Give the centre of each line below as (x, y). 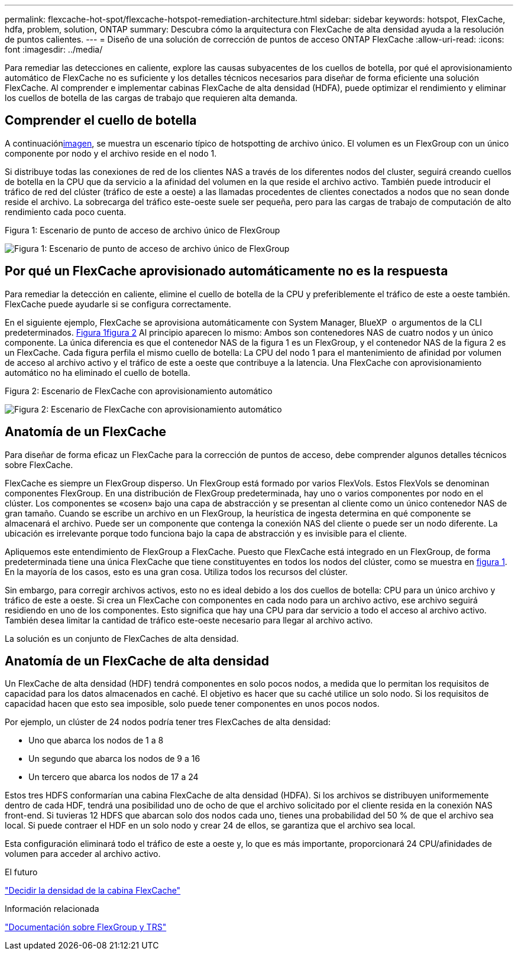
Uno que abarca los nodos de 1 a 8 (96, 740)
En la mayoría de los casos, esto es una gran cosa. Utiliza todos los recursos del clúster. (176, 571)
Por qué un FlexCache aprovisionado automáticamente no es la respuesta (226, 271)
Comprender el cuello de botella (101, 121)
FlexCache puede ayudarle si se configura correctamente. (118, 304)
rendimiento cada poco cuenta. (66, 212)
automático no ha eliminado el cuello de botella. (98, 372)
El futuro (21, 872)
